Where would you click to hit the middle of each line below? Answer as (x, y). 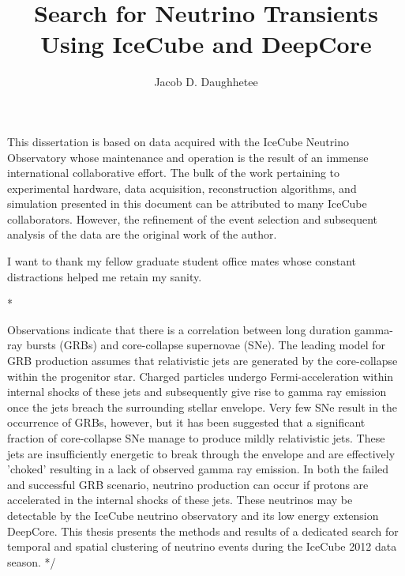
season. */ (32, 561)
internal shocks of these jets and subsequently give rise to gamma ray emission (197, 392)
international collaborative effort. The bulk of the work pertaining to (174, 173)
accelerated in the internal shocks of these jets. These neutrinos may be (180, 500)
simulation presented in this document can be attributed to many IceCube (187, 203)
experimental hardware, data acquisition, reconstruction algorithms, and (182, 188)
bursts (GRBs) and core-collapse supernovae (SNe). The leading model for (206, 345)
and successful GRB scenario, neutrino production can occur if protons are (188, 484)
